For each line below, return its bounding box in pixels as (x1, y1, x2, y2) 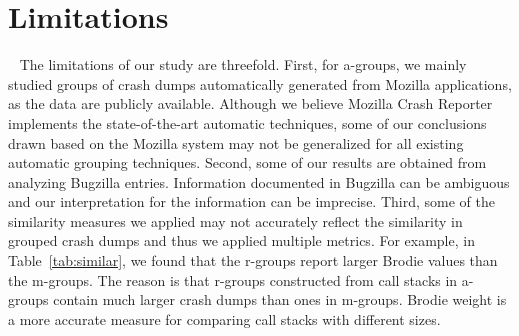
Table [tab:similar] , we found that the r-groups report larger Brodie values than (8, 250, 498, 271)
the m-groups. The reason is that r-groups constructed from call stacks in (8, 269, 458, 290)
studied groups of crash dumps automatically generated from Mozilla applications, (8, 73, 512, 94)
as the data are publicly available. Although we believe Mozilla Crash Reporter (8, 93, 493, 114)
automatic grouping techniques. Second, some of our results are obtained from (8, 152, 487, 173)
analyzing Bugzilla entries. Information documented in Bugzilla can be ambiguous (8, 171, 510, 192)
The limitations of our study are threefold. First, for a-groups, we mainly (19, 54, 467, 75)
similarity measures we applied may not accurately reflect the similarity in (8, 210, 463, 231)
